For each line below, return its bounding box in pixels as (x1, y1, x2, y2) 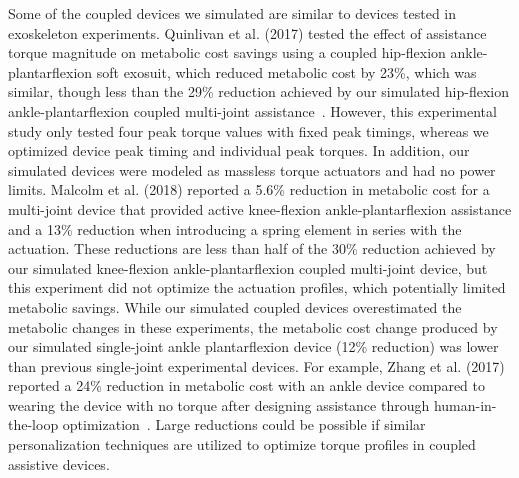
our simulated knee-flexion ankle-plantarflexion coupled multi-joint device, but (8, 257, 488, 278)
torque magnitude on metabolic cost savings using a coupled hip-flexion (8, 42, 446, 63)
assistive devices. (8, 453, 110, 474)
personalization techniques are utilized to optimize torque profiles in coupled (8, 434, 476, 455)
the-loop (8, 414, 59, 435)
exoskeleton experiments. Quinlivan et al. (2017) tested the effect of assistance (8, 22, 487, 43)
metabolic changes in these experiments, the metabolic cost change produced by (8, 316, 498, 337)
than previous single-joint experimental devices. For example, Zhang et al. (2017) (8, 355, 505, 376)
